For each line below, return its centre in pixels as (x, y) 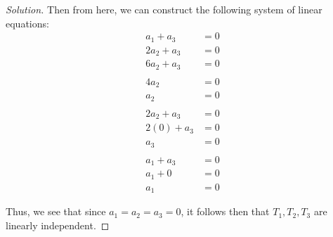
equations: (27, 23)
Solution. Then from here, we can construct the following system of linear (164, 9)
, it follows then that (225, 211)
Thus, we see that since (56, 211)
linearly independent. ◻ (58, 225)
